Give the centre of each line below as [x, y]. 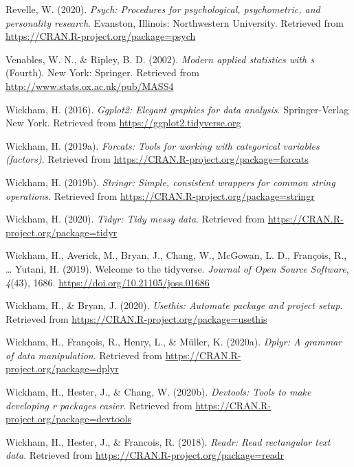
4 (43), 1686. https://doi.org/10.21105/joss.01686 [108, 282]
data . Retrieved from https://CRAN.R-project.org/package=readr [145, 455]
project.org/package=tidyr [62, 232]
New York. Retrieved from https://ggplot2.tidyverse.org [123, 123]
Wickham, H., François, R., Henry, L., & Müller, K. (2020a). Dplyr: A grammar [174, 342]
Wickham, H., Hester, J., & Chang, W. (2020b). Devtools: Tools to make [158, 392]
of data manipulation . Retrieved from [84, 355]
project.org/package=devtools [68, 419]
